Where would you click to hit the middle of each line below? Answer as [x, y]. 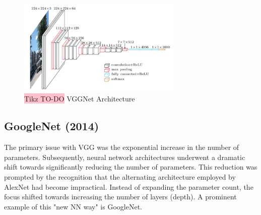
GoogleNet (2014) [52, 126]
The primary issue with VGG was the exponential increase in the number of [122, 147]
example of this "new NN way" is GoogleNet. [73, 206]
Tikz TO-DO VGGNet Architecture [80, 99]
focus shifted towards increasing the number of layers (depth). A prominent [120, 197]
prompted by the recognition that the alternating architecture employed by [120, 177]
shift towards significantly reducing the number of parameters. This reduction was [131, 167]
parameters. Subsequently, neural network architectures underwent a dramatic [125, 157]
